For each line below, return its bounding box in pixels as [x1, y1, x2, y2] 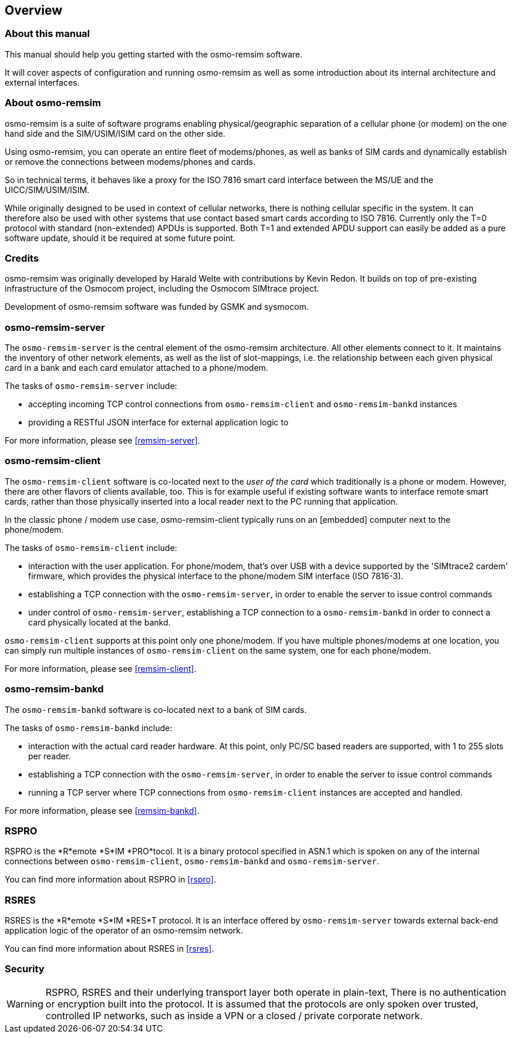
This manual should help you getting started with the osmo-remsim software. [5, 49, 303, 59]
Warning [6, 998, 43, 1010]
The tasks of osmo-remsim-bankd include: [5, 722, 173, 733]
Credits [5, 252, 39, 264]
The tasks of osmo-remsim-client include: [5, 542, 177, 553]
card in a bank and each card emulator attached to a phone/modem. [5, 363, 268, 373]
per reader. [28, 750, 71, 761]
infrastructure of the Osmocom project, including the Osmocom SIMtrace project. [5, 283, 319, 294]
